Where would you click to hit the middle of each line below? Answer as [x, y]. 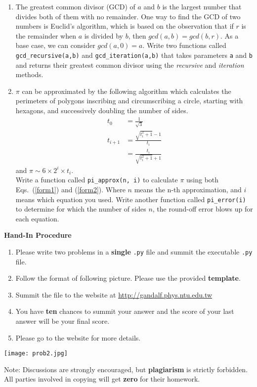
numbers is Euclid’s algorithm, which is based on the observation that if [125, 26]
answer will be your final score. [63, 321]
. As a [230, 35]
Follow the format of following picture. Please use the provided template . [128, 278]
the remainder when [46, 35]
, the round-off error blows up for [203, 209]
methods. [29, 74]
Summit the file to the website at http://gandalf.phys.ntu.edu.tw [114, 294]
